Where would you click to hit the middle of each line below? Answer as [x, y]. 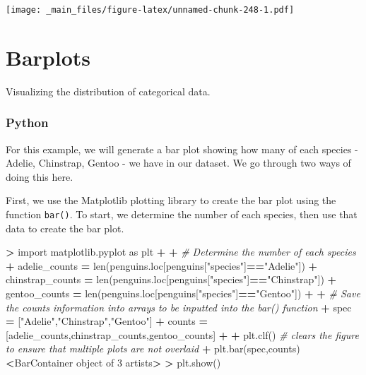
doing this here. [40, 176]
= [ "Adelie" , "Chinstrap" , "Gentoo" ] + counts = [107, 321]
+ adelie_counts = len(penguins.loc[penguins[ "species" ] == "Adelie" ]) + [162, 265]
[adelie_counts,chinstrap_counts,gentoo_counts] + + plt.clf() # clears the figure [182, 334]
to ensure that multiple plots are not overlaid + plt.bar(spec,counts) [153, 349]
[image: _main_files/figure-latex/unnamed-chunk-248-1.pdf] [150, 10]
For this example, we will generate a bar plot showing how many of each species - [182, 149]
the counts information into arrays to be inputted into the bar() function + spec [179, 307]
